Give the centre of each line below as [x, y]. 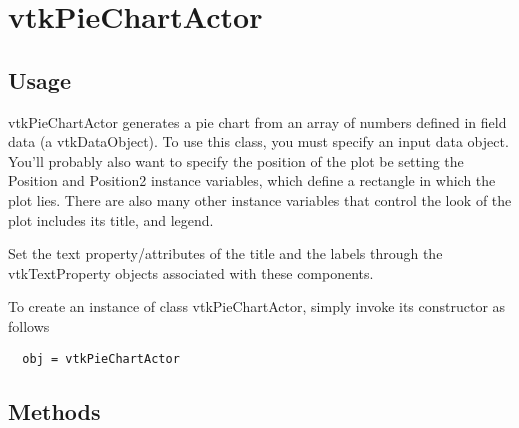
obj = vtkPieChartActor [101, 358]
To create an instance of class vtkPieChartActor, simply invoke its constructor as [257, 306]
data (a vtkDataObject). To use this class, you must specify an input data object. [258, 141]
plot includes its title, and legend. [111, 219]
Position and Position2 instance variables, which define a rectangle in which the [252, 180]
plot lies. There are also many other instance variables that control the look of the [260, 199]
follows [29, 325]
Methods [54, 410]
